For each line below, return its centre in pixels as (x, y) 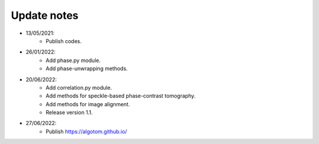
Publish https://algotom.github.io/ (86, 131)
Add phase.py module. (73, 60)
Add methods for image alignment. (88, 104)
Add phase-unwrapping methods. (87, 68)
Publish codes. (64, 41)
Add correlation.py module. (79, 87)
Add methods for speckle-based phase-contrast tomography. (121, 96)
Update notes (45, 15)
